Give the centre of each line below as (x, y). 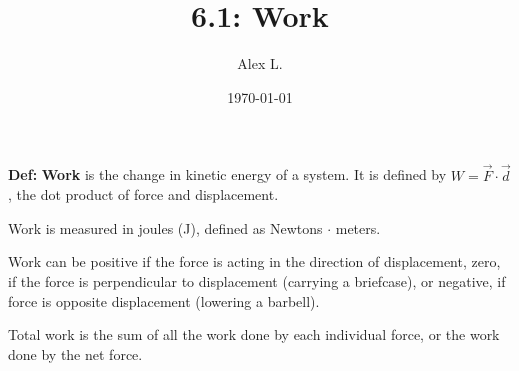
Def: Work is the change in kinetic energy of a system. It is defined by (227, 174)
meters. (358, 227)
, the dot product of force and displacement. (143, 194)
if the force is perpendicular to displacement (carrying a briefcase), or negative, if (257, 280)
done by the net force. (75, 353)
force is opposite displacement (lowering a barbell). (164, 300)
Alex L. (260, 63)
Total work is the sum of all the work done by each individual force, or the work (254, 334)
